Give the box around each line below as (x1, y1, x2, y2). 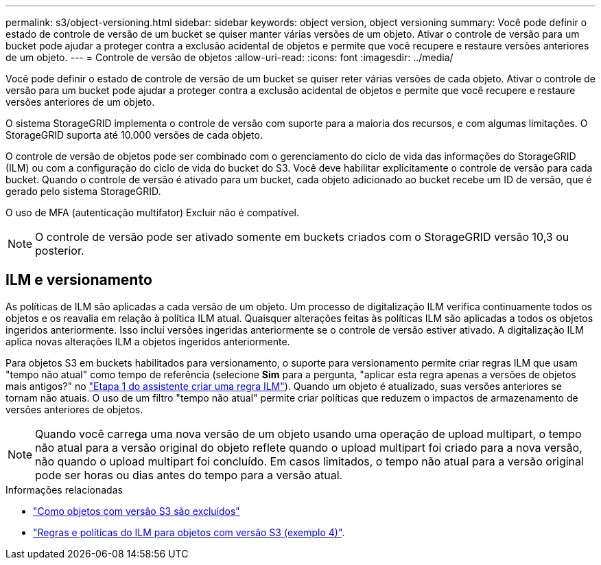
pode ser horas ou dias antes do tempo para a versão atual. (35, 468, 343, 482)
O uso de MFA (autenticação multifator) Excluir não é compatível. (5, 207, 300, 218)
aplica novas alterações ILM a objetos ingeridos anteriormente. (5, 335, 290, 347)
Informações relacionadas (5, 483, 123, 496)
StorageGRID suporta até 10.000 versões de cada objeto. (5, 129, 263, 141)
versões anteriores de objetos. (5, 403, 143, 415)
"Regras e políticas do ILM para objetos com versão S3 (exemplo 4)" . (33, 526, 345, 538)
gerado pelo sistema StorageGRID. (5, 185, 161, 197)
